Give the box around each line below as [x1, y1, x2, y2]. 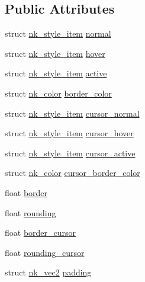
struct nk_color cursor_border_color [5, 166, 140, 179]
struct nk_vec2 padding [5, 266, 92, 278]
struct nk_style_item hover [5, 47, 105, 59]
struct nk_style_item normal [5, 27, 111, 40]
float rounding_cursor [5, 246, 85, 258]
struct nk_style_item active [5, 67, 107, 79]
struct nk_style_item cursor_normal [5, 107, 140, 119]
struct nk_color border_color [5, 86, 112, 99]
